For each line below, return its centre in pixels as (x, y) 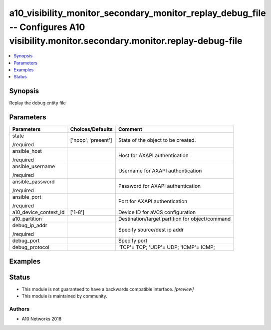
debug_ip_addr (30, 226)
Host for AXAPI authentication (153, 156)
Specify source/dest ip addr (151, 230)
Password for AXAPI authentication (159, 186)
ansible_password (33, 182)
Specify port (133, 241)
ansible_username (34, 166)
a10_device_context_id (38, 212)
